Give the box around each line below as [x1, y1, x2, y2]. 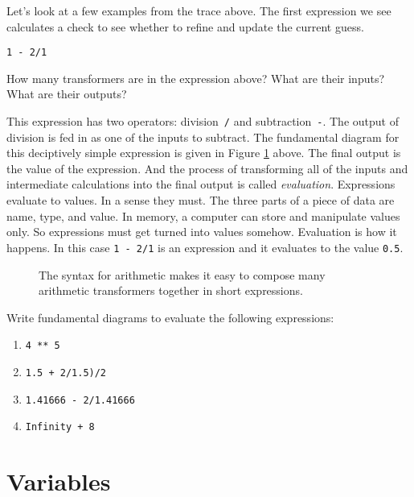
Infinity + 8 [25, 421, 95, 433]
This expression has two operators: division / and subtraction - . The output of [6, 113, 399, 130]
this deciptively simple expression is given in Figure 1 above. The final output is [6, 144, 401, 161]
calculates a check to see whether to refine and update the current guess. [6, 18, 364, 35]
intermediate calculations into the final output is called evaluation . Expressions [6, 176, 396, 193]
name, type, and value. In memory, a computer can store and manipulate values [6, 207, 400, 224]
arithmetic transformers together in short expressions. [39, 282, 303, 299]
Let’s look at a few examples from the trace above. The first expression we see [6, 2, 391, 19]
